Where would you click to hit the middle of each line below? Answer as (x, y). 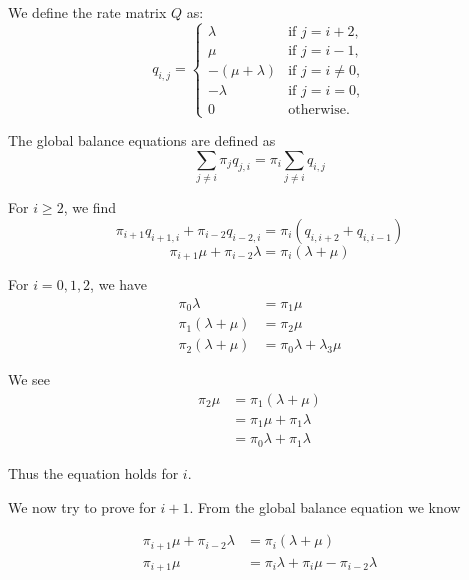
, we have (118, 284)
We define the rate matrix (87, 12)
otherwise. (319, 109)
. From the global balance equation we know (325, 506)
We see (29, 379)
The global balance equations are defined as (142, 140)
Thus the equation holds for (93, 472)
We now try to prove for (82, 506)
